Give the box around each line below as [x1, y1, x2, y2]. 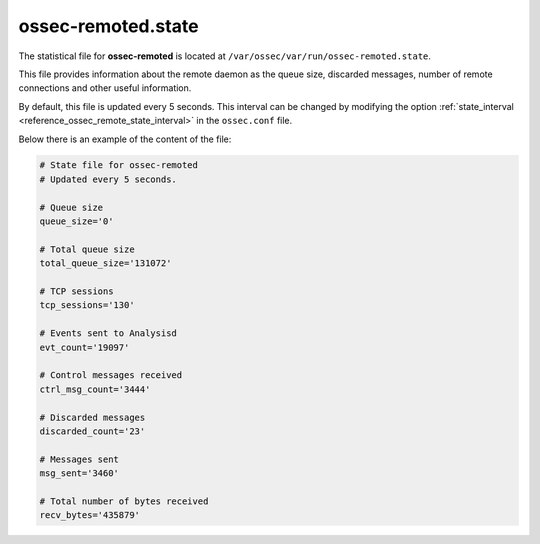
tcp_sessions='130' [39, 300, 135, 311]
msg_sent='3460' [39, 468, 120, 479]
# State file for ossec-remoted [39, 160, 199, 171]
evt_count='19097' [39, 341, 130, 353]
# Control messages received [39, 370, 183, 381]
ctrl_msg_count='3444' [39, 383, 151, 395]
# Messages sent [39, 453, 120, 465]
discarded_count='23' [39, 425, 146, 437]
